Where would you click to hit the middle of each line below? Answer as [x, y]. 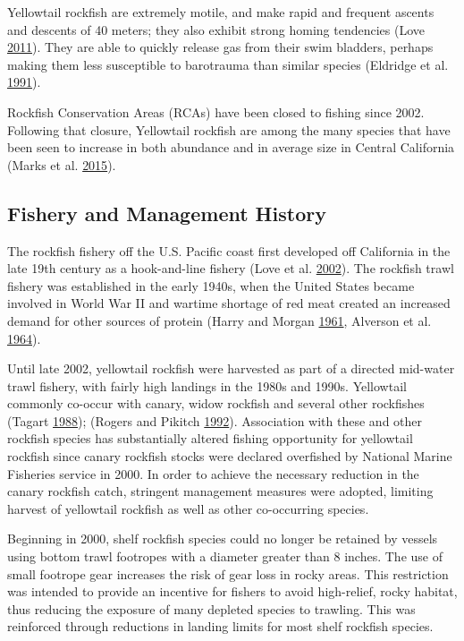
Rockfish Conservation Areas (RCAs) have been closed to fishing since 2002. [216, 111]
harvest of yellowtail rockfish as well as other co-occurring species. [188, 508]
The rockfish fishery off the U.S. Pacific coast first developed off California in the [229, 250]
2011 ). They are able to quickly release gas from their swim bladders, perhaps [220, 47]
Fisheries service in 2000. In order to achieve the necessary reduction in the [213, 473]
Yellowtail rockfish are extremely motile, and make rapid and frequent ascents [221, 12]
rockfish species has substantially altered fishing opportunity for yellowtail [210, 438]
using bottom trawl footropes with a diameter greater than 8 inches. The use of [225, 556]
